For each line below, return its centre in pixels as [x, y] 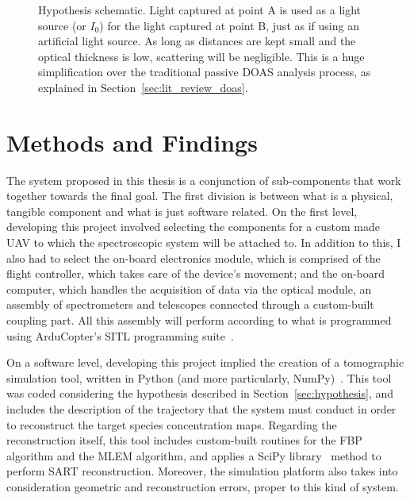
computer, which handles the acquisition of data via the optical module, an [189, 288]
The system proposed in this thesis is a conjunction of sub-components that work [204, 180]
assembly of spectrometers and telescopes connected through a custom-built [190, 304]
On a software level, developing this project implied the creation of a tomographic [205, 362]
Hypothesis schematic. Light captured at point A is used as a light [200, 10]
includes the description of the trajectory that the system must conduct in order [201, 409]
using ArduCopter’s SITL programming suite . [120, 335]
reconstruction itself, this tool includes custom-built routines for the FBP [184, 440]
